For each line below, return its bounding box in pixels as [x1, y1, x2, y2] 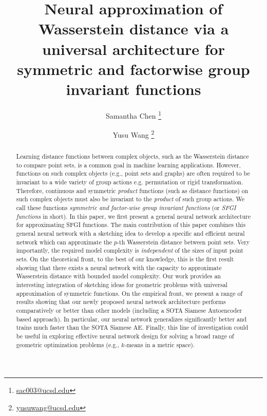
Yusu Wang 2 [112, 128, 155, 140]
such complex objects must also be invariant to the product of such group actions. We [16, 195, 245, 203]
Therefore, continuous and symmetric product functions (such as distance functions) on [16, 186, 249, 195]
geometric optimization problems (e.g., [16, 340, 120, 349]
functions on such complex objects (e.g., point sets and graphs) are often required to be [16, 169, 250, 178]
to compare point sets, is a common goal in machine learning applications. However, [16, 160, 241, 169]
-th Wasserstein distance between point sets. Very [117, 237, 250, 246]
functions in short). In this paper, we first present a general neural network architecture [16, 212, 251, 220]
